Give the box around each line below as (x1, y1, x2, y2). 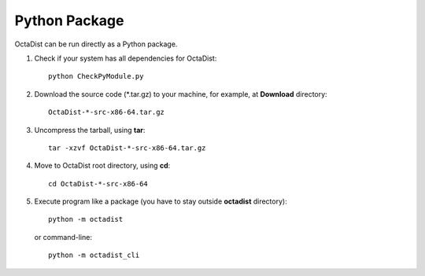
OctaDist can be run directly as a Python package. (14, 39, 178, 49)
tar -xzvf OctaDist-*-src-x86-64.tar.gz (48, 143, 206, 153)
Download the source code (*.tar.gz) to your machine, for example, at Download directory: (34, 89, 327, 98)
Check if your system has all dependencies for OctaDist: (34, 53, 217, 63)
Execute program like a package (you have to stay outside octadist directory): (34, 197, 287, 206)
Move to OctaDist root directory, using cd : (34, 161, 171, 171)
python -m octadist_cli (48, 251, 140, 259)
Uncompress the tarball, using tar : (34, 125, 146, 134)
